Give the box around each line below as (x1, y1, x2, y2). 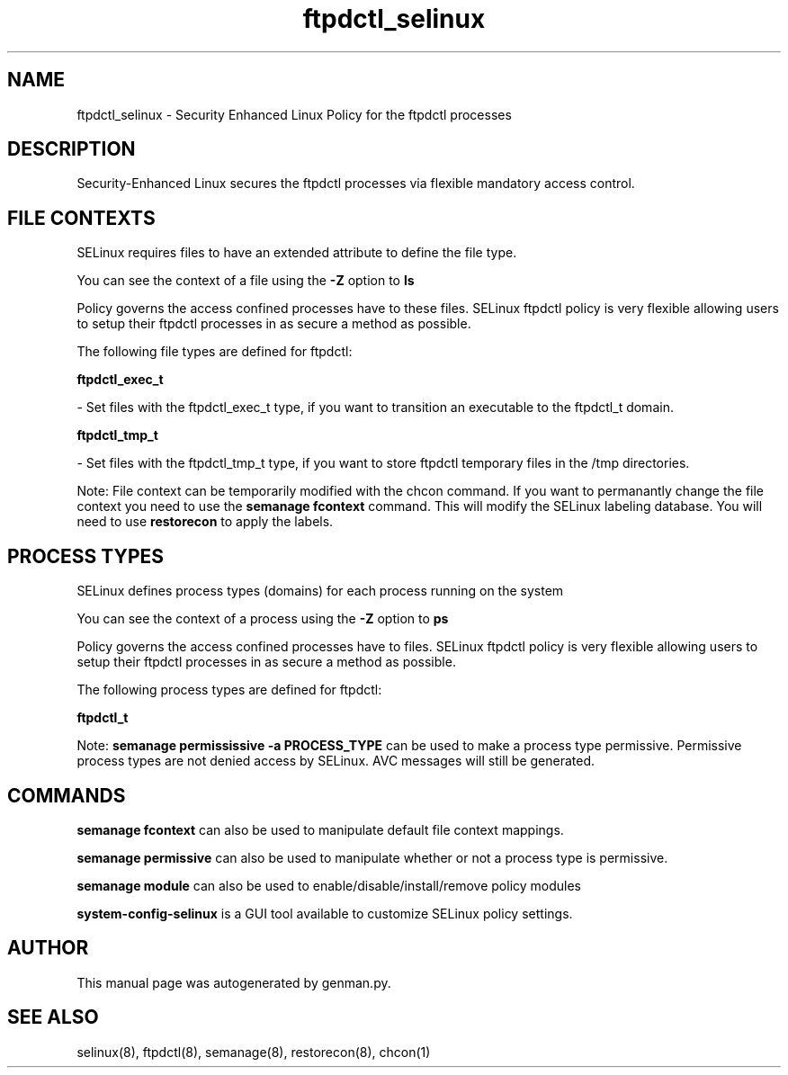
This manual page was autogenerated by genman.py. (76, 974, 391, 990)
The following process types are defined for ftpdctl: (76, 682, 382, 698)
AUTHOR (7, 936, 89, 960)
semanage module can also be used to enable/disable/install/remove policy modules (76, 877, 582, 893)
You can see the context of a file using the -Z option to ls (76, 273, 415, 289)
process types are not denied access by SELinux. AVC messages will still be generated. (76, 753, 595, 769)
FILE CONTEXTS (7, 206, 156, 229)
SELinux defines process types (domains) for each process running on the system (76, 583, 564, 599)
